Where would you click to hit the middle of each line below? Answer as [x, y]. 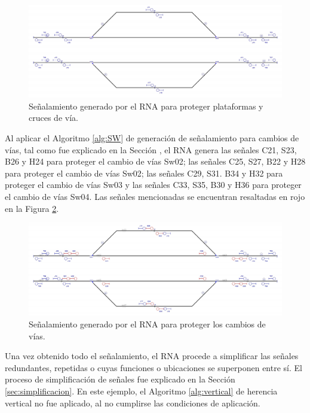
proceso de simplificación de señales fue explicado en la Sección [120, 379]
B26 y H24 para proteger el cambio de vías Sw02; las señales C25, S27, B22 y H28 [155, 161]
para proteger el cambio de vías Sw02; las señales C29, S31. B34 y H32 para [144, 173]
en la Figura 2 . [32, 208]
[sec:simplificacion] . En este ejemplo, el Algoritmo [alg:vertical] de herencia [141, 391]
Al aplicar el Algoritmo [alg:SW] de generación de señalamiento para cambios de [152, 138]
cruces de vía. [53, 118]
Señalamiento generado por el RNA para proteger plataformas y [146, 106]
